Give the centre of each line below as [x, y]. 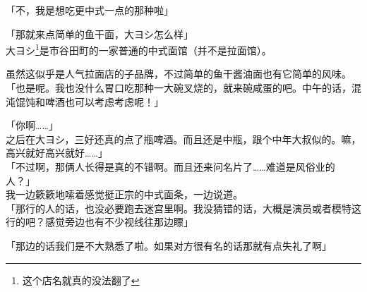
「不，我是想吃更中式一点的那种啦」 [90, 10]
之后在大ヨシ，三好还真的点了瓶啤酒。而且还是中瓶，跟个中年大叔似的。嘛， [183, 139]
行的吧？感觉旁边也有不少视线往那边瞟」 [100, 222]
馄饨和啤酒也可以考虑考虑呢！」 [89, 101]
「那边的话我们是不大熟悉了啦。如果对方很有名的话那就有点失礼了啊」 [169, 245]
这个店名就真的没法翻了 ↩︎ [81, 280]
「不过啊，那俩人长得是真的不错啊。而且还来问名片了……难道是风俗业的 [170, 166]
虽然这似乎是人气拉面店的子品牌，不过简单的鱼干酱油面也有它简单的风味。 [179, 74]
